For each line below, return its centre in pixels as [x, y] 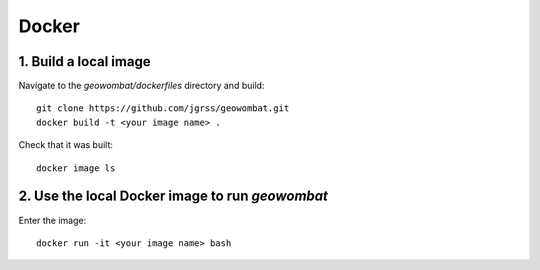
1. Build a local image [84, 61]
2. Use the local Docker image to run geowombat [173, 196]
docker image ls [76, 168]
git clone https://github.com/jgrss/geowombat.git [163, 108]
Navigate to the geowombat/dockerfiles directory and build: [141, 86]
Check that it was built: [66, 145]
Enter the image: [52, 220]
